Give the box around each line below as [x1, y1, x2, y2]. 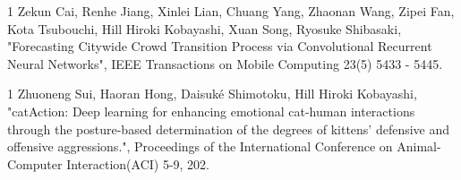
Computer [7, 154, 63, 173]
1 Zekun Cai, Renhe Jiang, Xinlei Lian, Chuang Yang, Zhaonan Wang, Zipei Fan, [7, 2, 455, 20]
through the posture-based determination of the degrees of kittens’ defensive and [7, 119, 450, 138]
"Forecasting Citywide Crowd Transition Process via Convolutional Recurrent [7, 37, 432, 56]
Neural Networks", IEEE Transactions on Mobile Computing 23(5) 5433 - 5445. [7, 54, 443, 73]
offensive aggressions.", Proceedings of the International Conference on [7, 137, 393, 156]
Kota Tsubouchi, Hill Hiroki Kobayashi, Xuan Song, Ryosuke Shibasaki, [7, 19, 402, 38]
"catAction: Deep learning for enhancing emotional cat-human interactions [7, 101, 415, 120]
